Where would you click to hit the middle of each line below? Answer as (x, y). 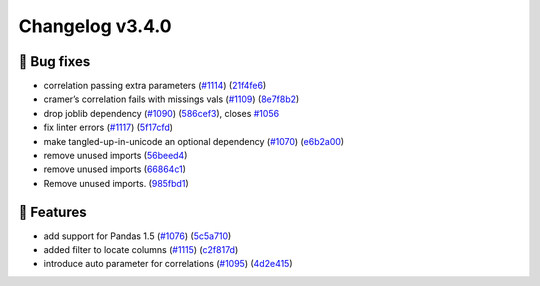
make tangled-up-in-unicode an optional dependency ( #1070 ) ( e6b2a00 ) (194, 141)
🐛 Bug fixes (54, 61)
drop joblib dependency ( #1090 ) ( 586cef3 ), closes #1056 (161, 113)
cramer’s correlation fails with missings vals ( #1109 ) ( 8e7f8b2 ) (171, 99)
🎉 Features (52, 211)
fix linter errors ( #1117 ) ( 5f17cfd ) (108, 127)
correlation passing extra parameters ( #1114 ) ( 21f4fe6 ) (155, 86)
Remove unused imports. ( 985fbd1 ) (116, 183)
